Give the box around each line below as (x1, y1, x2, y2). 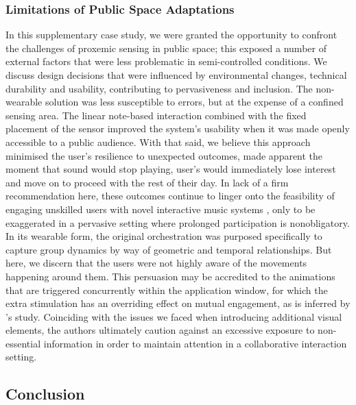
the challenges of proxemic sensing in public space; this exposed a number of (5, 40, 327, 55)
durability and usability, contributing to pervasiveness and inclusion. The (5, 81, 313, 95)
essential (5, 336, 41, 350)
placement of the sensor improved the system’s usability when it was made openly (5, 121, 350, 136)
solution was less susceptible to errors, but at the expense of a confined (45, 95, 344, 109)
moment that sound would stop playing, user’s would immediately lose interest (5, 162, 336, 176)
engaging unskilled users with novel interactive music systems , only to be (5, 201, 316, 216)
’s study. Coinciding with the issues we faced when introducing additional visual (5, 309, 342, 323)
